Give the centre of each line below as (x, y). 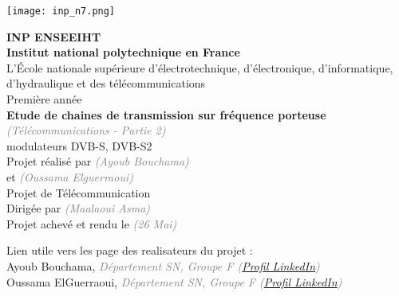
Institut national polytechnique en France (123, 52)
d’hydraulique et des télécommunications (106, 83)
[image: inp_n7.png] (61, 11)
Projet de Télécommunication (79, 192)
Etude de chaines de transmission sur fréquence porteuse (166, 114)
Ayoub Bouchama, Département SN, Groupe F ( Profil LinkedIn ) (163, 265)
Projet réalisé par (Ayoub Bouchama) (98, 161)
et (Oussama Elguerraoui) (70, 177)
